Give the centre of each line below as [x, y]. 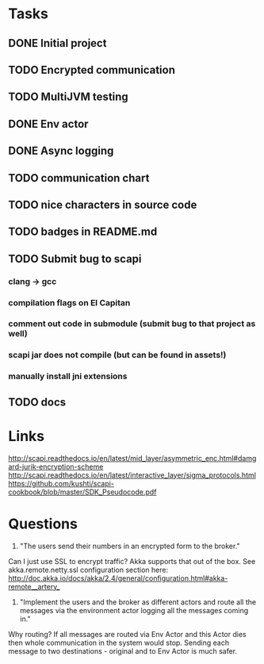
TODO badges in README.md [83, 232]
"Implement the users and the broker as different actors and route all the [138, 602]
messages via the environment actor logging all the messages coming [134, 610]
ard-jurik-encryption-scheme [56, 466]
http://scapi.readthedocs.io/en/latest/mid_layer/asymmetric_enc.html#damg [132, 458]
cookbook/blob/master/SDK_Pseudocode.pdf [82, 492]
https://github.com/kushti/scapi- [61, 483]
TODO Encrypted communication [92, 69]
